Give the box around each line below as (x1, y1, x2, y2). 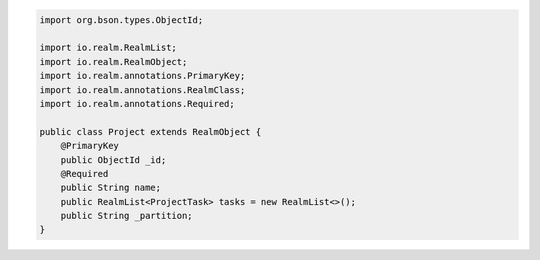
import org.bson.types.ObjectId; (39, 14, 204, 25)
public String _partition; (60, 210, 194, 222)
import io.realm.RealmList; (39, 42, 177, 54)
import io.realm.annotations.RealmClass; (39, 84, 246, 95)
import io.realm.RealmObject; (39, 56, 188, 67)
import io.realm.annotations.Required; (39, 98, 235, 109)
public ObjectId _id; (60, 154, 167, 165)
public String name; (60, 182, 162, 194)
